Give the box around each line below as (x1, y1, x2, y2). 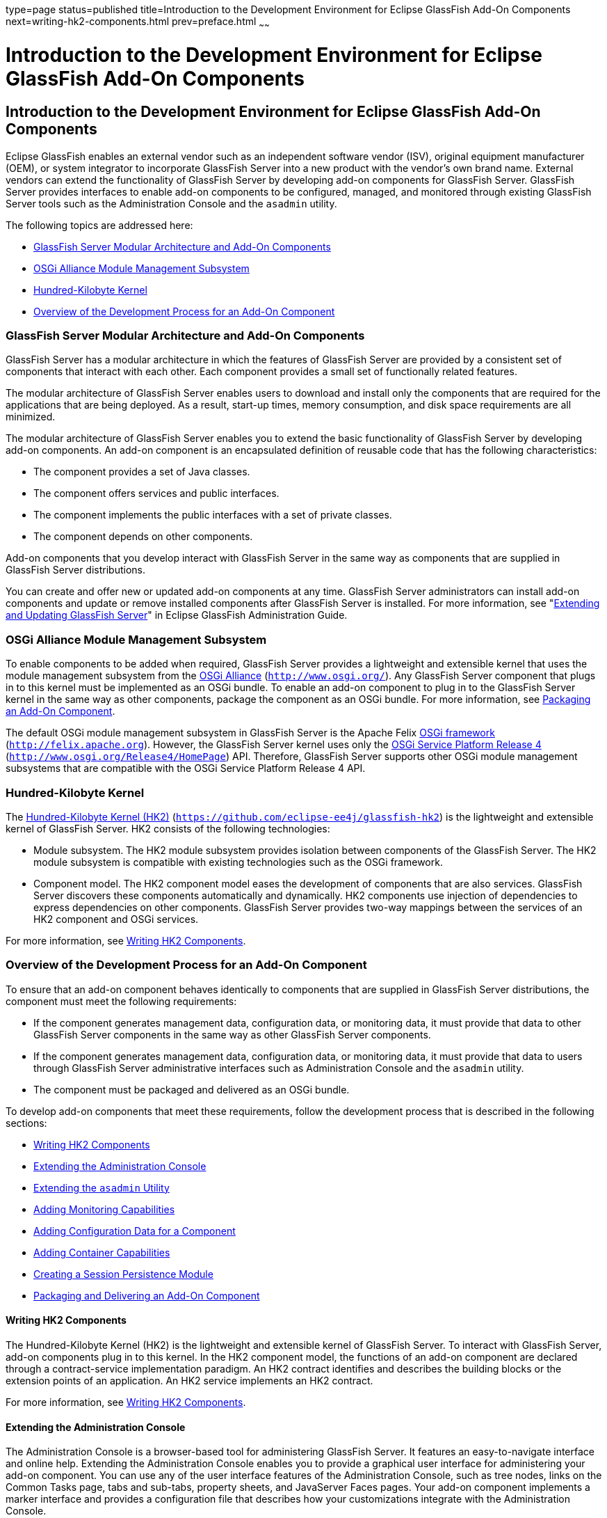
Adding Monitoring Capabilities (33, 1203, 175, 1215)
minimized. (6, 411, 56, 423)
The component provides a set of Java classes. (33, 466, 250, 478)
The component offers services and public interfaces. (33, 487, 280, 500)
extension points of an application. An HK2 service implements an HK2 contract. (6, 1374, 373, 1386)
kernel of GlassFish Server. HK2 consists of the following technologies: (6, 822, 330, 835)
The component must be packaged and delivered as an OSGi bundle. (33, 1083, 350, 1096)
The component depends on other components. (33, 530, 253, 543)
